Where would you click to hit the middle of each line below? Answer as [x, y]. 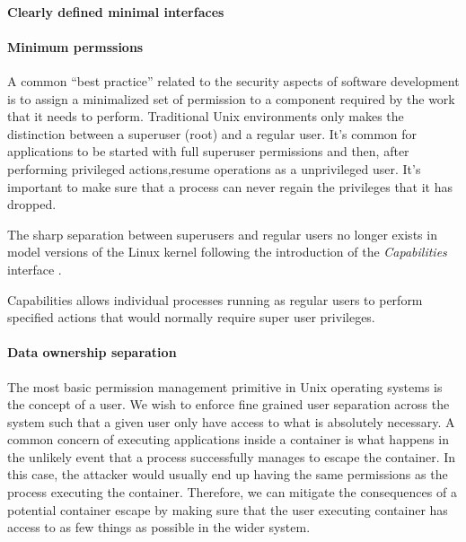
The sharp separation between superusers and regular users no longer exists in [222, 234]
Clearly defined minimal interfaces [116, 11]
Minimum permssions [75, 46]
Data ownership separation [92, 352]
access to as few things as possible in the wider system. [159, 527]
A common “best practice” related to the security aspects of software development [233, 80]
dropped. [32, 204]
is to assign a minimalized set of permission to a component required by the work [231, 98]
